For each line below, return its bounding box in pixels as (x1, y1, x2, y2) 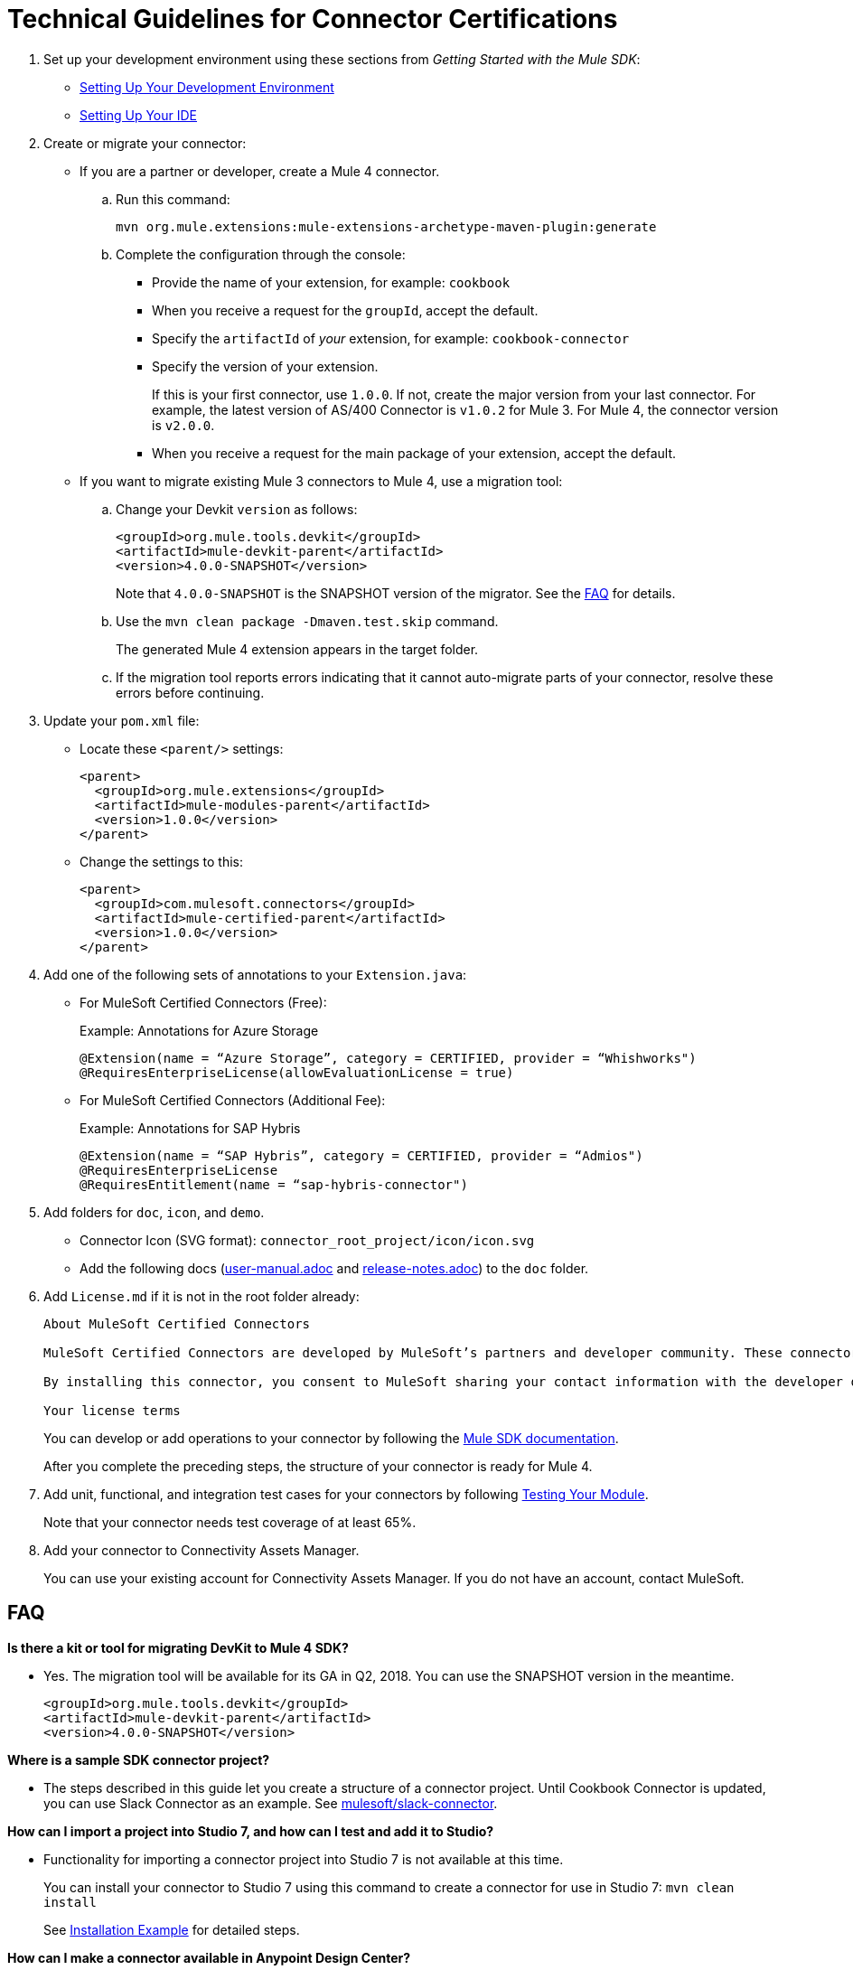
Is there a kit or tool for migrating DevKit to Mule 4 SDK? (7, 1639, 349, 1656)
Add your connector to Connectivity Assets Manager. (43, 1542, 360, 1558)
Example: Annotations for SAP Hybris (80, 1120, 301, 1136)
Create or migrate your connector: (43, 135, 247, 151)
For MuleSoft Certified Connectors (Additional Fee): (80, 1092, 386, 1108)
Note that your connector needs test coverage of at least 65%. (43, 1514, 417, 1530)
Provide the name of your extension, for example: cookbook (152, 274, 511, 290)
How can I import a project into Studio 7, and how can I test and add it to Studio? (7, 1823, 494, 1839)
